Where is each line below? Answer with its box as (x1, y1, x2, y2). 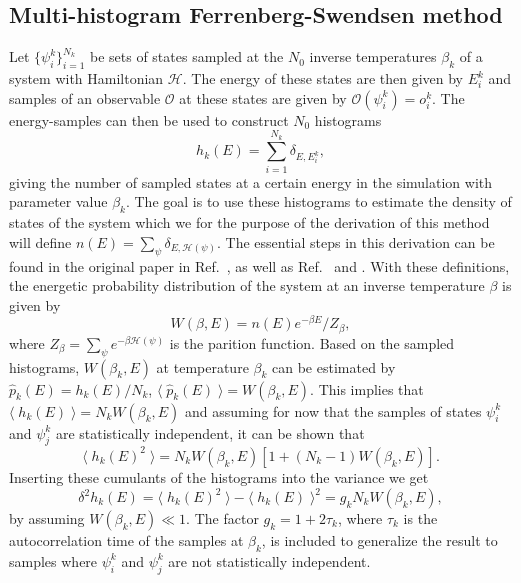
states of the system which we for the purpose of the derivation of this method (9, 212, 490, 233)
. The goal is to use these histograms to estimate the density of (125, 191, 512, 212)
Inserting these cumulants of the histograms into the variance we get (9, 466, 429, 487)
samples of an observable (9, 87, 161, 108)
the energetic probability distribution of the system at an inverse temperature (9, 275, 485, 296)
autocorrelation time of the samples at (9, 530, 244, 550)
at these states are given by (179, 87, 347, 108)
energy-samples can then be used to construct (9, 109, 289, 130)
